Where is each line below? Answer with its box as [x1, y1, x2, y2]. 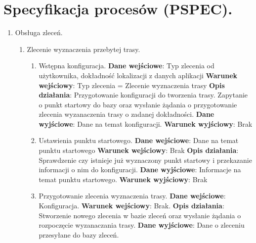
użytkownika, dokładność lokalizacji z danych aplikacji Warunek [39, 70, 238, 80]
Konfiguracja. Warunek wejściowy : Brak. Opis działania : [39, 200, 224, 211]
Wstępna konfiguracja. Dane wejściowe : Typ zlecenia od [39, 60, 214, 71]
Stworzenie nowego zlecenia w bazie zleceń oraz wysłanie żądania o [39, 210, 241, 220]
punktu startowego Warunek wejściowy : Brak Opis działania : [39, 145, 239, 155]
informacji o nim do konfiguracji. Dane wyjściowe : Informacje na [39, 164, 241, 175]
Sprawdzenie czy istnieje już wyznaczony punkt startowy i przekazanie [39, 154, 252, 165]
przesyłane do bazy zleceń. [39, 229, 119, 240]
